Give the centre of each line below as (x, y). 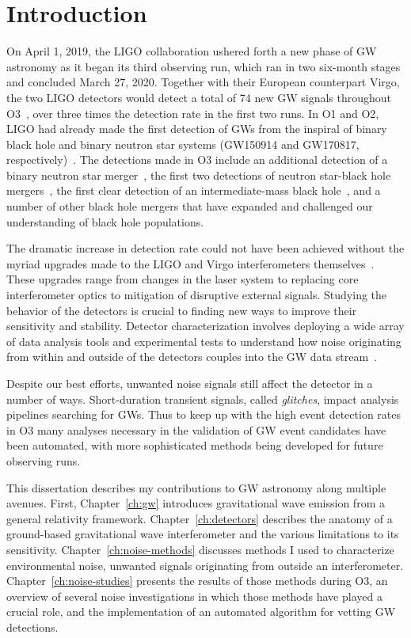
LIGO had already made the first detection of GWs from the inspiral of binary (197, 129)
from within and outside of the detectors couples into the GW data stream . (192, 357)
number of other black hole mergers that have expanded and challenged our (190, 206)
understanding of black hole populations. (105, 221)
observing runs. (44, 460)
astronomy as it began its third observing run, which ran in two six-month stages (204, 66)
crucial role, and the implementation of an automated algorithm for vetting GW (201, 611)
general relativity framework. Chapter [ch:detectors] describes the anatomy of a (200, 518)
